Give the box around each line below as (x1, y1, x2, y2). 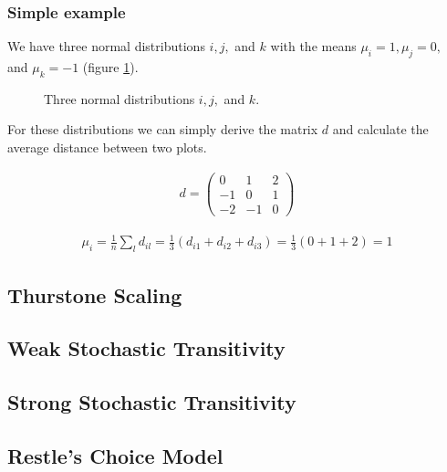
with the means (270, 37, 357, 56)
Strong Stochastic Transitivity (7, 388, 296, 416)
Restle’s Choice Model (7, 441, 223, 469)
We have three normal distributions (7, 37, 205, 56)
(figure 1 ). (82, 58, 139, 77)
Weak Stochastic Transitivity (7, 334, 286, 362)
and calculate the (332, 120, 429, 139)
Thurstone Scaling (7, 280, 182, 309)
